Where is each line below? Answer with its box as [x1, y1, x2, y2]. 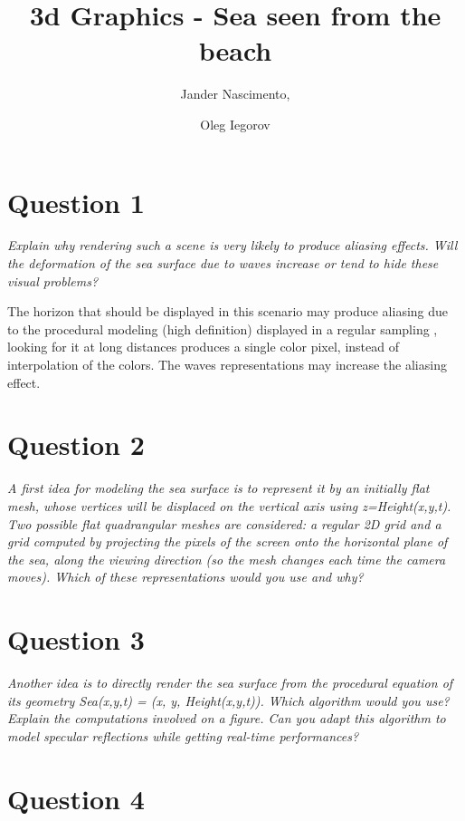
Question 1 [7, 183, 145, 220]
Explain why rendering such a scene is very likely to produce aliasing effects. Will [7, 236, 458, 255]
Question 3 [7, 621, 145, 658]
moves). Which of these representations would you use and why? [7, 567, 364, 586]
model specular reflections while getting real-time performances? [7, 726, 359, 745]
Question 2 [7, 426, 145, 463]
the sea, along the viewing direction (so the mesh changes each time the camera [7, 549, 446, 568]
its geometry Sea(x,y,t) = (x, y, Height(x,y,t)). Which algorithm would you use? [7, 691, 450, 710]
